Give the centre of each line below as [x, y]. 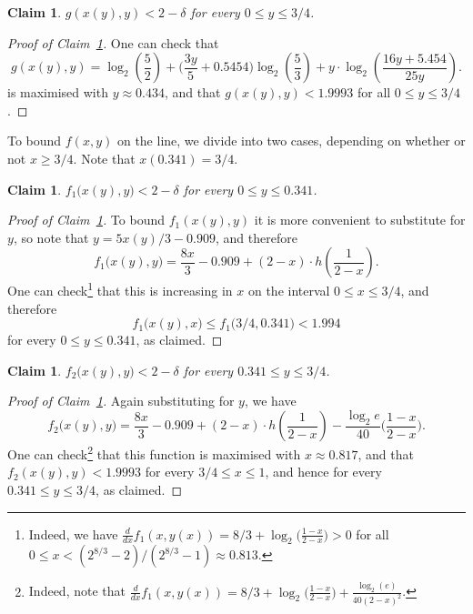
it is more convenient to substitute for [360, 220]
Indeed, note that [77, 591]
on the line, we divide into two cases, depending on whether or [291, 141]
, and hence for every [323, 472]
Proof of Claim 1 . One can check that [113, 42]
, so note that [51, 237]
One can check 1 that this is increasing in [120, 289]
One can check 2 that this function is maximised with [154, 453]
